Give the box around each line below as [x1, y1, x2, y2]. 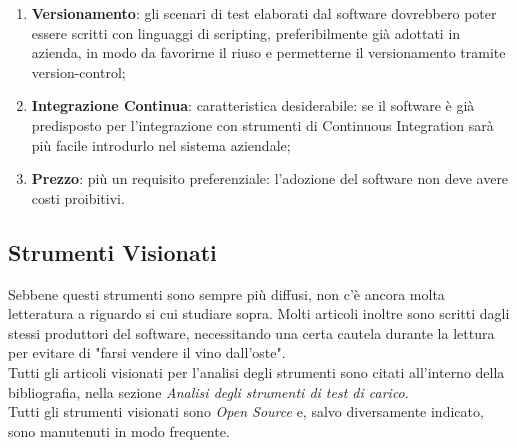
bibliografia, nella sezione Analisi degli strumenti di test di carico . [8, 381, 409, 402]
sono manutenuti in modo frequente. [8, 420, 230, 441]
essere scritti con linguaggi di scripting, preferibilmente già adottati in [31, 22, 461, 43]
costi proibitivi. [31, 187, 125, 208]
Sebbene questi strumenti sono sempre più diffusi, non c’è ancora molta [8, 283, 445, 304]
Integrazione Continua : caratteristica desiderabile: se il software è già [31, 95, 475, 116]
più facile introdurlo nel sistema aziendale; [31, 134, 291, 155]
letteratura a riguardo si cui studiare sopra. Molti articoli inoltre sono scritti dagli [8, 303, 510, 324]
